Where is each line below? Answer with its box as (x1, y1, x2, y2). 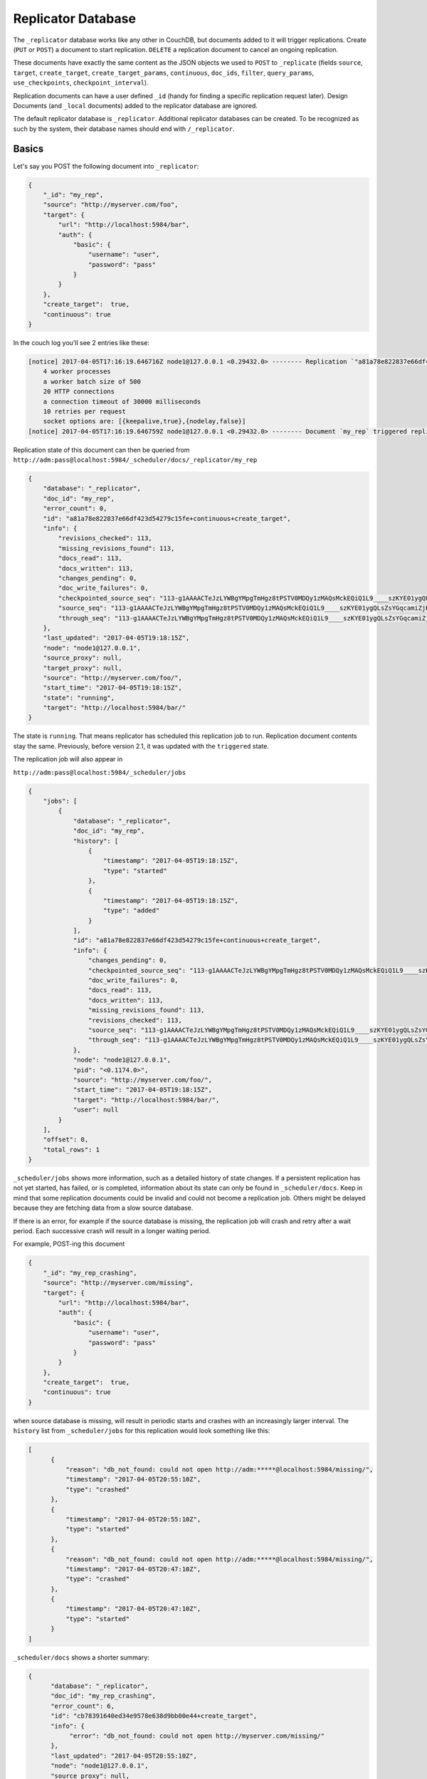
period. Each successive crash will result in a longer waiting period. (13, 1227, 211, 1235)
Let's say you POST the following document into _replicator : (13, 162, 199, 170)
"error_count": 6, (51, 1701, 115, 1710)
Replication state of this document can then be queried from (13, 445, 190, 454)
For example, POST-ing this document (13, 1240, 125, 1248)
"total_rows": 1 (43, 1146, 100, 1154)
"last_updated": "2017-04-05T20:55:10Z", (51, 1751, 197, 1760)
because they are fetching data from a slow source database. (13, 1203, 194, 1213)
